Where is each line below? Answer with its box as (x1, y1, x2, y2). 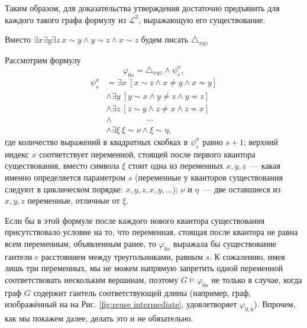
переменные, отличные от (27, 194, 120, 207)
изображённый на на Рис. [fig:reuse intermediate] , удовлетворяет (5, 298, 237, 310)
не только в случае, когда (211, 273, 302, 285)
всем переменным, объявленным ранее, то (5, 237, 157, 249)
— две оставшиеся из (203, 182, 281, 195)
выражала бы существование (173, 237, 277, 249)
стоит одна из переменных (128, 159, 224, 172)
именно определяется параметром (5, 171, 126, 183)
